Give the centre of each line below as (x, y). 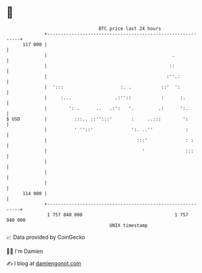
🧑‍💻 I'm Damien (25, 251)
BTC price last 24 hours (130, 29)
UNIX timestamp (129, 225)
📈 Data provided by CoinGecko (46, 237)
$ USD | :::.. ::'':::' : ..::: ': (97, 119)
